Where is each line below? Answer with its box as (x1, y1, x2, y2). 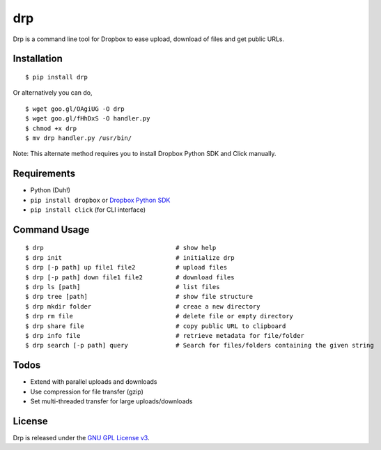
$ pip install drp (25, 73, 88, 81)
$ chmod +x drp (25, 124, 77, 132)
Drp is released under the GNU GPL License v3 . (13, 433, 150, 442)
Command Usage (13, 224, 90, 235)
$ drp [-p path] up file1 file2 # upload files (25, 263, 228, 272)
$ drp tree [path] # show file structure (25, 293, 254, 301)
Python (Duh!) (30, 186, 71, 194)
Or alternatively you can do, (13, 88, 93, 97)
